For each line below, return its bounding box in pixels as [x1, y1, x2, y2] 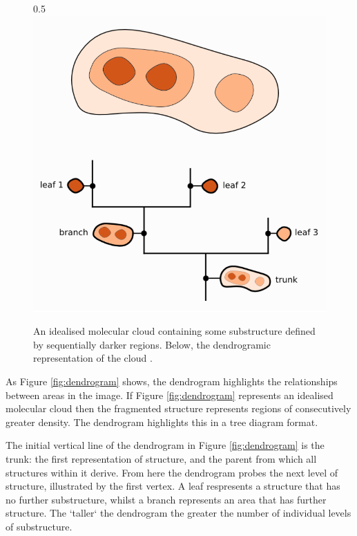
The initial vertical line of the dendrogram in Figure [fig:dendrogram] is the [6, 438, 325, 452]
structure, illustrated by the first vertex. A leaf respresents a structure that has [6, 479, 340, 493]
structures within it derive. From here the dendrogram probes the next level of [6, 465, 338, 479]
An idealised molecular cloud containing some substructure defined [33, 324, 316, 338]
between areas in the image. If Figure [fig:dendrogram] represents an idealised [6, 387, 334, 402]
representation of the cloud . [33, 351, 153, 365]
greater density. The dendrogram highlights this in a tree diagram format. [6, 414, 318, 429]
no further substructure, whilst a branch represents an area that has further [6, 492, 327, 506]
